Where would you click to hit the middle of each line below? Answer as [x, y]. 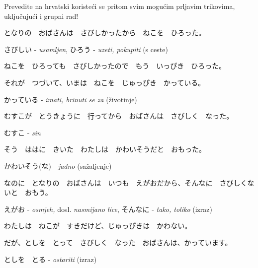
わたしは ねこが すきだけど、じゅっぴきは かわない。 [98, 226]
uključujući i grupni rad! [41, 16]
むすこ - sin [22, 132]
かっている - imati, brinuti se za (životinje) [71, 99]
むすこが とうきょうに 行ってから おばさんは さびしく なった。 [119, 116]
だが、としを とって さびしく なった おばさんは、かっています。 [118, 242]
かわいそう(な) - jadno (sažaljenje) [58, 166]
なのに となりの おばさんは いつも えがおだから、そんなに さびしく [126, 182]
